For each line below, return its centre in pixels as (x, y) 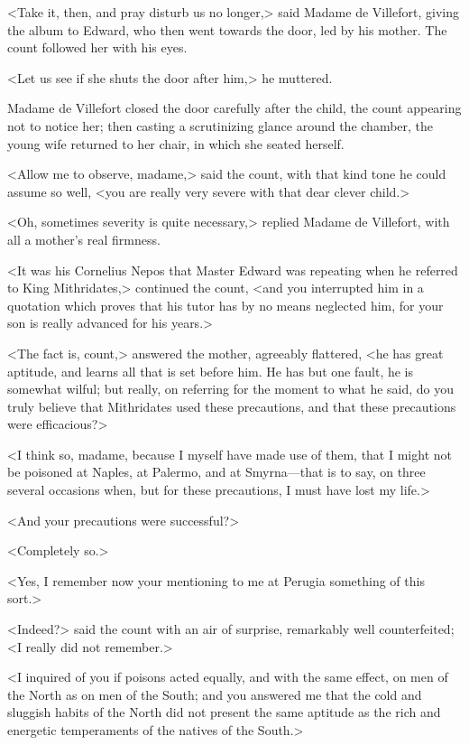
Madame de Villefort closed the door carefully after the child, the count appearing (234, 108)
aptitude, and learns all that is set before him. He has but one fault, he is (211, 371)
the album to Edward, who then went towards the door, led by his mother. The (227, 29)
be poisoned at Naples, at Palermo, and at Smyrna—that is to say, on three (216, 472)
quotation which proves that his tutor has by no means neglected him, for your (225, 305)
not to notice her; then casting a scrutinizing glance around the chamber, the (221, 125)
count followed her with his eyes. (97, 47)
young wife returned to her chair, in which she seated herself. (176, 143)
